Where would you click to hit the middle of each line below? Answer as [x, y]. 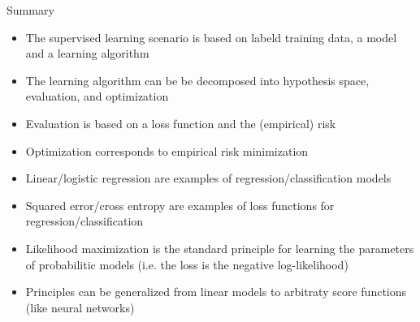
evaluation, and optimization [97, 96]
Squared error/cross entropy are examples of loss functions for [180, 205]
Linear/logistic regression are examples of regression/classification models [208, 178]
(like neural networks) [80, 307]
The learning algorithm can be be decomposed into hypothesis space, [197, 80]
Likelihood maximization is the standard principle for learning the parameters [220, 248]
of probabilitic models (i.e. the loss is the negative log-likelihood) [187, 264]
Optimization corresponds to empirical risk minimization [167, 150]
